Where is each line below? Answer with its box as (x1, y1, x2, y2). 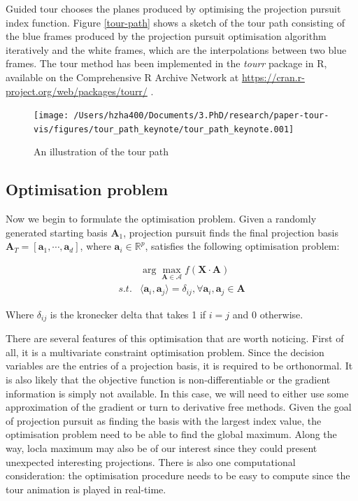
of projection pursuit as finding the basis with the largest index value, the (6, 413, 322, 428)
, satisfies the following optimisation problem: (145, 239, 340, 253)
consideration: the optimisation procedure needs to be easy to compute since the (6, 468, 350, 483)
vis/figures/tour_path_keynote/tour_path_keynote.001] (34, 124, 294, 134)
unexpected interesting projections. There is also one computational (6, 454, 296, 469)
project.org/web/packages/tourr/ (6, 83, 148, 98)
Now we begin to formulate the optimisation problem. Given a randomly (6, 211, 317, 226)
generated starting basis (6, 225, 108, 239)
